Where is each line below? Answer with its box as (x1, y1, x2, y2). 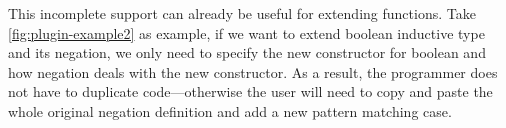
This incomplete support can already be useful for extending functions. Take (8, 3, 476, 23)
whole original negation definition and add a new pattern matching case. (8, 100, 452, 121)
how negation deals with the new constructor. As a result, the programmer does (8, 61, 498, 82)
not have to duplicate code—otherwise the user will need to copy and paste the (8, 81, 493, 102)
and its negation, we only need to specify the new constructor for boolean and (8, 42, 486, 63)
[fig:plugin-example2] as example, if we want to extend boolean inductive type (8, 22, 485, 43)
